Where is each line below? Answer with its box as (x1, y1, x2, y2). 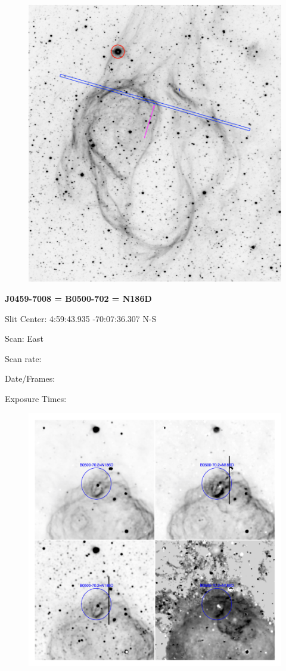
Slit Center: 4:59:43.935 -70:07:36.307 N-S (5, 312, 157, 324)
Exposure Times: (5, 392, 67, 404)
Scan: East (5, 332, 43, 345)
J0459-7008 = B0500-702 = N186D (5, 292, 152, 304)
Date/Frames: (5, 372, 55, 385)
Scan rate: (5, 352, 42, 364)
